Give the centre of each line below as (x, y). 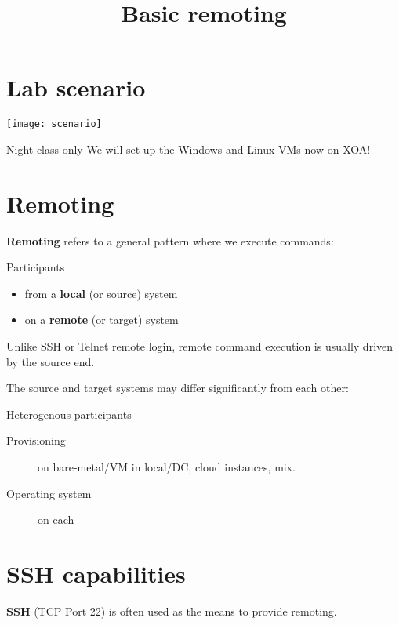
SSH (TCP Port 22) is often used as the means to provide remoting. (172, 610)
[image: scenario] (54, 124)
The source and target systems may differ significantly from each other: (178, 388)
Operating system (49, 493)
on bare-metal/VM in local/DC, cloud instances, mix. (167, 467)
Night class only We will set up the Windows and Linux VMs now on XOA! (189, 149)
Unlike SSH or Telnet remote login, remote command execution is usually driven (200, 346)
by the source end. (51, 361)
